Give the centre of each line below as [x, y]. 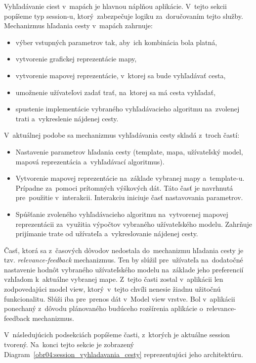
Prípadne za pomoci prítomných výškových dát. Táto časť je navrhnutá [124, 187]
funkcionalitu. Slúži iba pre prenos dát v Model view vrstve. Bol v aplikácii [120, 298]
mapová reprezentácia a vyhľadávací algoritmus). [90, 161]
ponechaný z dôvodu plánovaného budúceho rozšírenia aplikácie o [104, 308]
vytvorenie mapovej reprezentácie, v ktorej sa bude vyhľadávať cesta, [121, 75]
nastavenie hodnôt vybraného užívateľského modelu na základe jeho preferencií [124, 269]
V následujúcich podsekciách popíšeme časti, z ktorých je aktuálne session [117, 335]
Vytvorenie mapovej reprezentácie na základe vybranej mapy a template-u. [130, 178]
